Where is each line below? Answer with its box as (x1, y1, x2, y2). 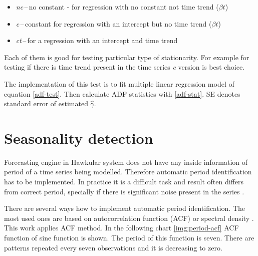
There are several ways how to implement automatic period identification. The (4, 203, 245, 213)
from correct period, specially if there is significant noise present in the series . (4, 186, 244, 196)
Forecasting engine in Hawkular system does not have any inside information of (4, 156, 248, 167)
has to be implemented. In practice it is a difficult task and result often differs (4, 176, 244, 187)
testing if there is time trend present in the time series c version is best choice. (4, 62, 245, 72)
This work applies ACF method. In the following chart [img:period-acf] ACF (4, 222, 239, 233)
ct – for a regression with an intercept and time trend (16, 35, 178, 46)
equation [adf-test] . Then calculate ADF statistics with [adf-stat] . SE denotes (4, 88, 240, 99)
